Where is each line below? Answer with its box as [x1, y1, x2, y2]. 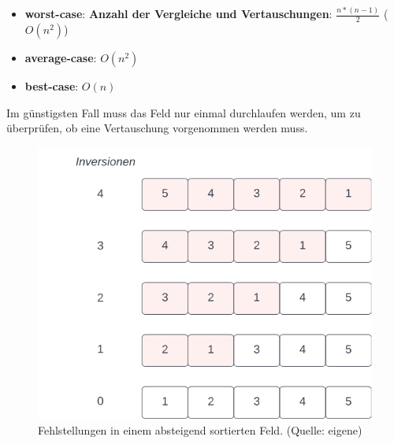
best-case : [24, 78, 79, 94]
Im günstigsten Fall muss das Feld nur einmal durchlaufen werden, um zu [6, 104, 361, 120]
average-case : [24, 50, 97, 66]
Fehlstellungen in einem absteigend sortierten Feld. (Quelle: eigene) [38, 421, 362, 438]
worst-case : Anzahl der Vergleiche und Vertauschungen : [24, 6, 333, 22]
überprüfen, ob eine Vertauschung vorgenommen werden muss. [6, 120, 308, 136]
